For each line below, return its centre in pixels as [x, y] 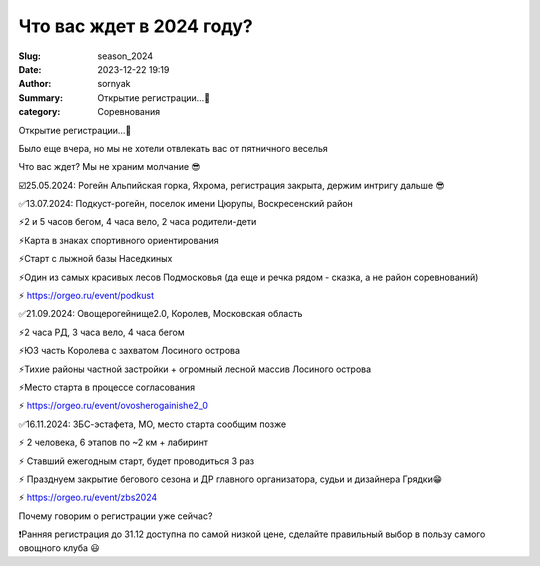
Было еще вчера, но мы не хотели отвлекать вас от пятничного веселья [173, 148]
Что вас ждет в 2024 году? [136, 26]
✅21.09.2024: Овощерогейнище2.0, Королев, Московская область [160, 314]
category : [39, 112]
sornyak [114, 84]
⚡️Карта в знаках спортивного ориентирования [118, 240]
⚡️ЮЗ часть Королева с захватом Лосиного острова [129, 351]
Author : [35, 84]
